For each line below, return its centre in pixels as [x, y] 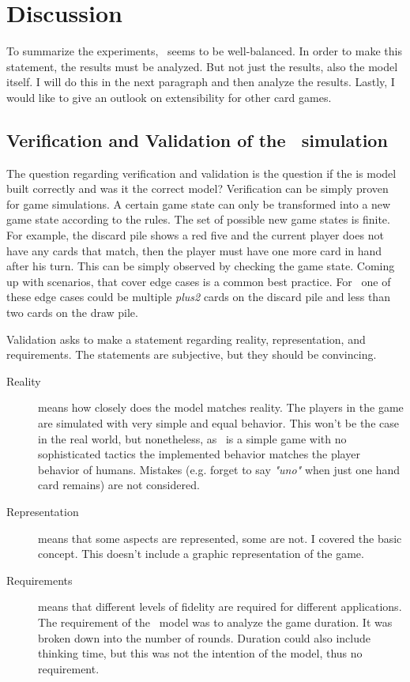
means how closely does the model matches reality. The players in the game [221, 407]
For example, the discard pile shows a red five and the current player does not [195, 235]
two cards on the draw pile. [72, 313]
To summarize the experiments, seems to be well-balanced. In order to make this [204, 51]
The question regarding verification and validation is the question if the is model [201, 173]
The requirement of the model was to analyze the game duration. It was [215, 622]
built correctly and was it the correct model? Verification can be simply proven [197, 188]
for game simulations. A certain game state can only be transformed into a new [199, 203]
